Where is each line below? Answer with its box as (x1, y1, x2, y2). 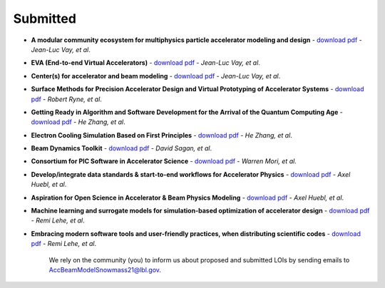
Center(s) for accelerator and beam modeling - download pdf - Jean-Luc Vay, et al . (31, 71, 281, 80)
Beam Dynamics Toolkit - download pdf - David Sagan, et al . (31, 144, 212, 153)
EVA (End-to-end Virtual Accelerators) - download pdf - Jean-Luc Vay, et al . (31, 58, 260, 67)
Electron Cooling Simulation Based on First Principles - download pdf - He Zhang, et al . (31, 130, 292, 139)
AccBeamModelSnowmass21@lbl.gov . (48, 265, 162, 274)
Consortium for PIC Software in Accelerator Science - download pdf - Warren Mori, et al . (31, 157, 297, 165)
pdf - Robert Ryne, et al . (31, 95, 103, 103)
